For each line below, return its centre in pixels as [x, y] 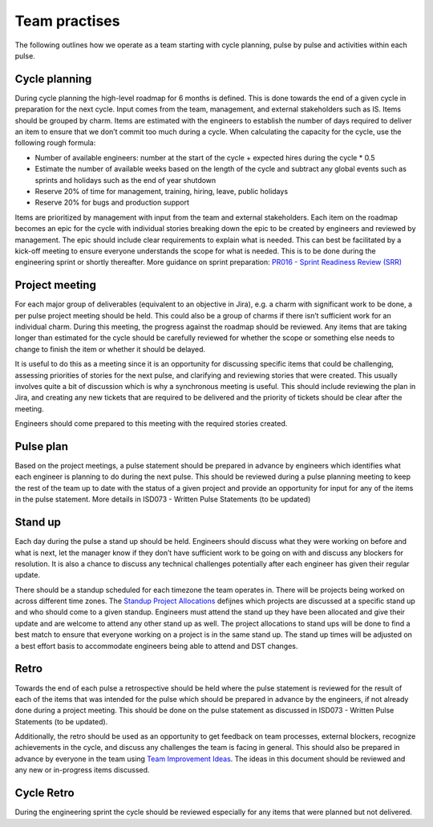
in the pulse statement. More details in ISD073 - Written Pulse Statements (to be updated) [163, 499]
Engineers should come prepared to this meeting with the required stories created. [151, 424]
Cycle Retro [45, 793]
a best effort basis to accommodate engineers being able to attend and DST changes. [156, 646]
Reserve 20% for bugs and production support [112, 203]
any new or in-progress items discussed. [82, 770]
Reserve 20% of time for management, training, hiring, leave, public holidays [162, 191]
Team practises [67, 21]
